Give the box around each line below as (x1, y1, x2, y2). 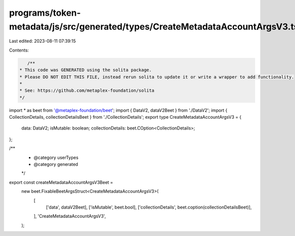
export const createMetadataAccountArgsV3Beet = (9, 179, 113, 185)
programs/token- (9, 7, 81, 18)
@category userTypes (33, 155, 79, 160)
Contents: (9, 47, 29, 53)
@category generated (33, 161, 78, 167)
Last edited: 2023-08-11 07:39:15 (9, 38, 76, 44)
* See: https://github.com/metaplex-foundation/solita (19, 88, 154, 93)
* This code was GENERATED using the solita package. (19, 67, 152, 73)
